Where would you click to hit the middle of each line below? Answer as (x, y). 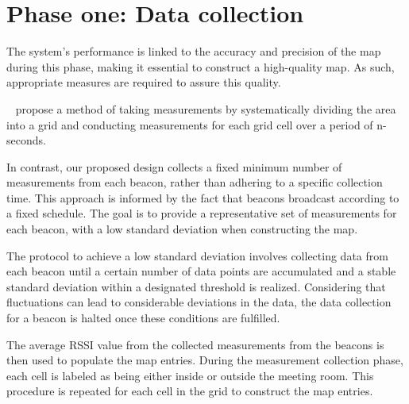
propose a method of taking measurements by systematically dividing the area (206, 108)
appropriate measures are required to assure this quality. (144, 82)
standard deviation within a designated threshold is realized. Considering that (196, 286)
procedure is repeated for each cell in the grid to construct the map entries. (190, 391)
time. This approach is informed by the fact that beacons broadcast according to (203, 197)
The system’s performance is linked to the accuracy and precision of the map (194, 51)
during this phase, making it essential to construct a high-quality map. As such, (201, 66)
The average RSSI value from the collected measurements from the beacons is (195, 344)
